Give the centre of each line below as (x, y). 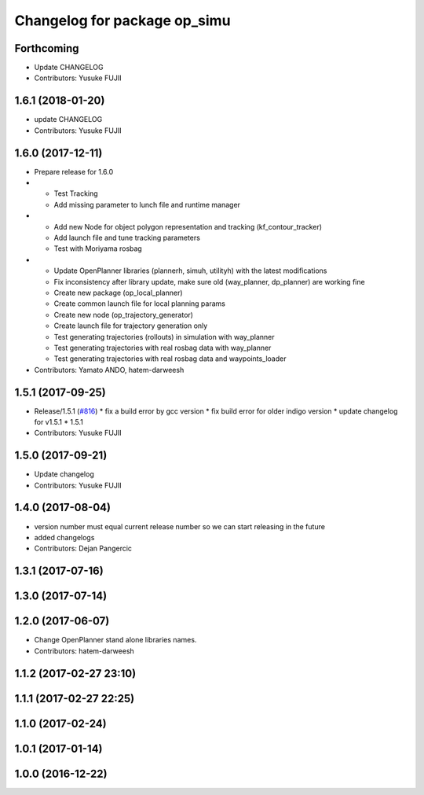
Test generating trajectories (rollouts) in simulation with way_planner (164, 337)
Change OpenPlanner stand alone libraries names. (115, 640)
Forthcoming (47, 48)
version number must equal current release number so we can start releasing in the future (180, 526)
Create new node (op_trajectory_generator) (124, 315)
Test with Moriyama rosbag (98, 248)
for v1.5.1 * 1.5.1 (59, 421)
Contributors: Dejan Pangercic (83, 548)
